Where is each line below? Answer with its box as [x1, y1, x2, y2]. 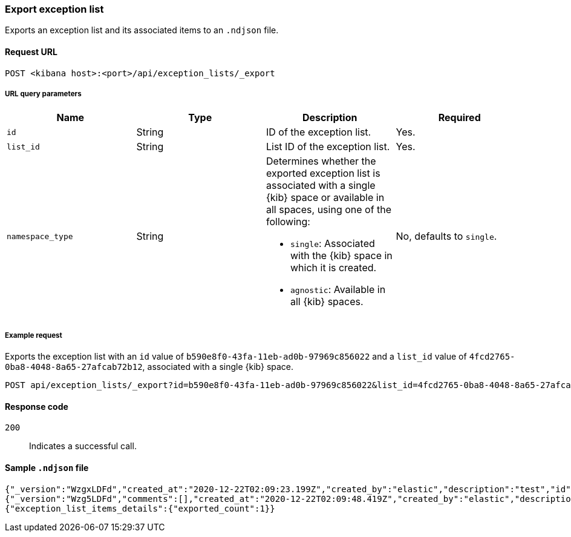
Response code [5, 401, 68, 412]
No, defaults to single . [396, 230, 497, 243]
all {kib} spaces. [290, 295, 364, 308]
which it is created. [290, 262, 377, 274]
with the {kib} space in [290, 249, 393, 262]
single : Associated [290, 237, 375, 250]
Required [438, 111, 481, 124]
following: [266, 216, 310, 228]
